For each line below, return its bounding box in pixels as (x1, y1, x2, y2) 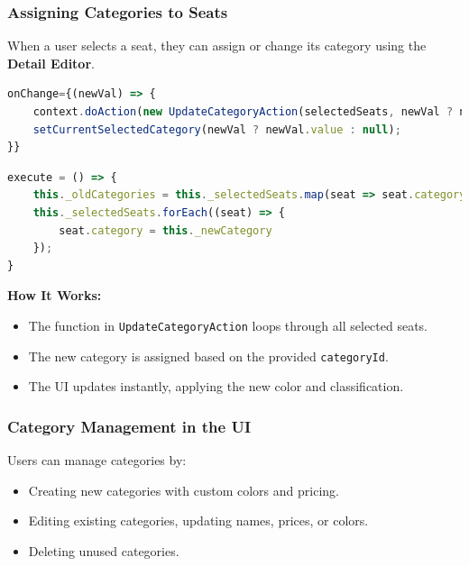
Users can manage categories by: (7, 451, 187, 470)
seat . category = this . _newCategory (59, 224, 272, 237)
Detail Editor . (7, 53, 95, 72)
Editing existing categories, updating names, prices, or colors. (28, 511, 369, 530)
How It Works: (7, 286, 102, 305)
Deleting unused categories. (28, 541, 179, 560)
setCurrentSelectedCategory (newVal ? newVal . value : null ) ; (32, 123, 401, 136)
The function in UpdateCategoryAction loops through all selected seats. (28, 315, 428, 334)
